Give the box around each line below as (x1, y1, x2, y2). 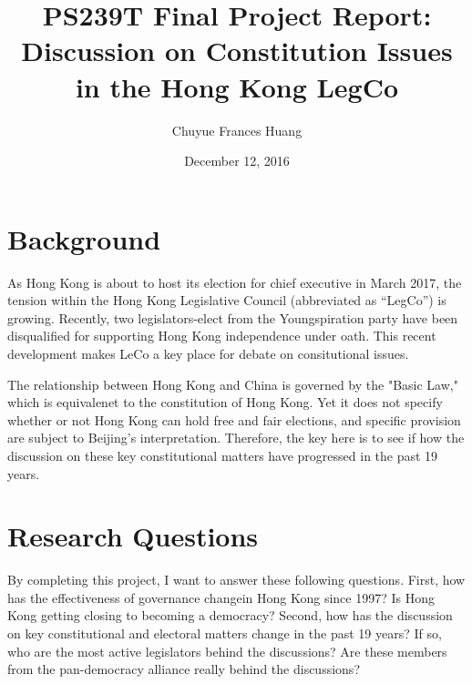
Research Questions (7, 517, 259, 555)
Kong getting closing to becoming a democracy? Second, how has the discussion (7, 606, 453, 625)
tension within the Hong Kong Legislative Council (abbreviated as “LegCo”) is (7, 291, 446, 310)
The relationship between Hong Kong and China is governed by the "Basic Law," (7, 374, 458, 393)
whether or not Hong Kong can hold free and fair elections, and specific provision (7, 410, 461, 429)
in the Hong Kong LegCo (75, 67, 399, 105)
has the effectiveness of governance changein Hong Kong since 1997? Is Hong (7, 587, 435, 607)
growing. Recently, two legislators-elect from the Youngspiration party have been (7, 308, 458, 327)
